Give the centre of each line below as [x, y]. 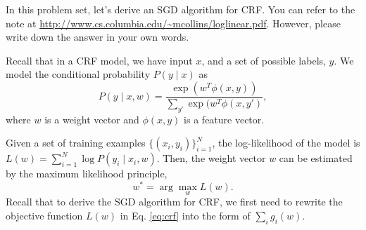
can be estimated [316, 158]
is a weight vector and [92, 119]
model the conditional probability [78, 74]
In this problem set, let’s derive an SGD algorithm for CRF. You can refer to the [181, 9]
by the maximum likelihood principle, [87, 174]
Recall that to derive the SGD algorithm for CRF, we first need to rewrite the [174, 202]
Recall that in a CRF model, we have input [99, 60]
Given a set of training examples [76, 143]
